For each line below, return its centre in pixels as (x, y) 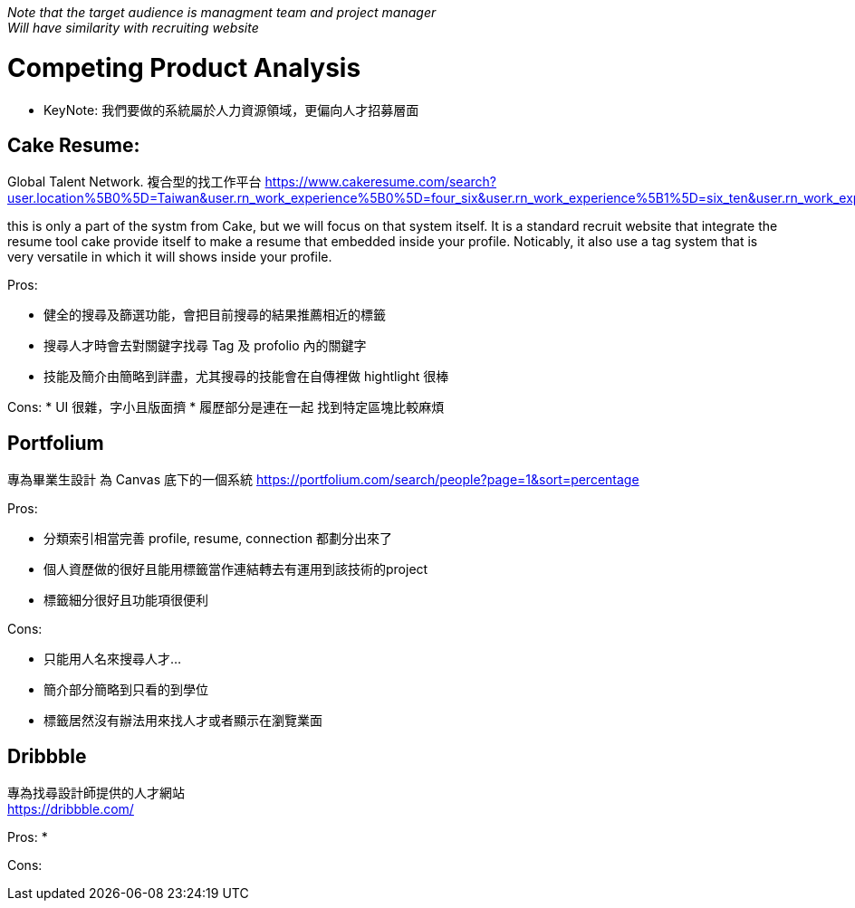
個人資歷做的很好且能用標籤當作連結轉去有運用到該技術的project (236, 569)
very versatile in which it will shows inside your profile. (170, 257)
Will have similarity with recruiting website (133, 28)
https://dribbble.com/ (71, 809)
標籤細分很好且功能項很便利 (126, 600)
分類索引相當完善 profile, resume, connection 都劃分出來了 (218, 539)
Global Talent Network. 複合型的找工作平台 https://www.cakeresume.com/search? (252, 182)
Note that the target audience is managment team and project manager (222, 12)
